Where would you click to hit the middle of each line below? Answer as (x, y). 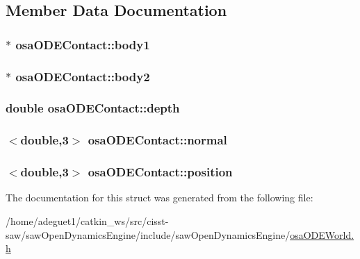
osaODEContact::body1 (83, 44)
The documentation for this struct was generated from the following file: (159, 198)
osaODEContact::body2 (83, 76)
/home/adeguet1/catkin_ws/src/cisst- (87, 220)
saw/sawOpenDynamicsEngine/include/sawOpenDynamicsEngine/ (148, 234)
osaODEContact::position (160, 172)
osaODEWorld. (322, 234)
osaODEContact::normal (157, 140)
